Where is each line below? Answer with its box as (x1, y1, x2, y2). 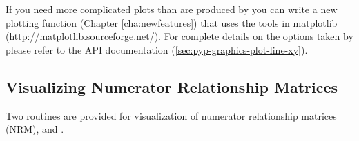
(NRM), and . (6, 122, 64, 136)
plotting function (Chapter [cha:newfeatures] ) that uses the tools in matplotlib (6, 15, 338, 30)
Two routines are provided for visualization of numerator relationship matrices (6, 108, 337, 122)
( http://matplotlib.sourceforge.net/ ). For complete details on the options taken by (6, 29, 353, 43)
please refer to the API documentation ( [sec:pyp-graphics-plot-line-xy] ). (6, 42, 308, 56)
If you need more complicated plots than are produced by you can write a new (6, 2, 338, 16)
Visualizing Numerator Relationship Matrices (6, 76, 338, 97)
